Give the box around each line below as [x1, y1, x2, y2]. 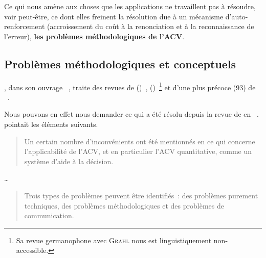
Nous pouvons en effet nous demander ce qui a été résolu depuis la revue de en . [4, 109, 259, 119]
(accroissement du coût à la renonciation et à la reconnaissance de [47, 21, 254, 32]
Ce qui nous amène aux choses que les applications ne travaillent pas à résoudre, [4, 1, 256, 11]
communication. [24, 210, 74, 221]
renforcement [4, 21, 45, 32]
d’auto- [225, 11, 248, 21]
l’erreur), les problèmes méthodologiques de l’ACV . [4, 31, 185, 41]
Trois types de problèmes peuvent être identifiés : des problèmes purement [24, 190, 258, 200]
